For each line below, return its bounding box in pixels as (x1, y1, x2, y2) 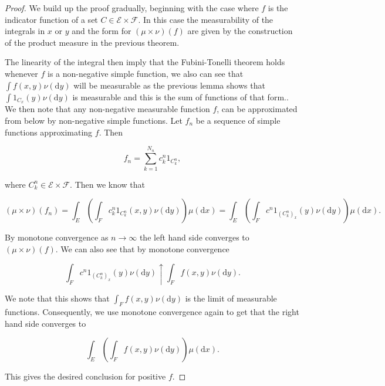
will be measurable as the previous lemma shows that (73, 79, 265, 91)
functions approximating (5, 126, 93, 138)
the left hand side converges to (139, 231, 249, 243)
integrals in (5, 25, 45, 37)
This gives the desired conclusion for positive (5, 370, 166, 382)
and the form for (72, 25, 131, 37)
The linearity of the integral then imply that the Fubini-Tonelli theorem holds (5, 56, 285, 68)
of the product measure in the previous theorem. (5, 36, 180, 48)
